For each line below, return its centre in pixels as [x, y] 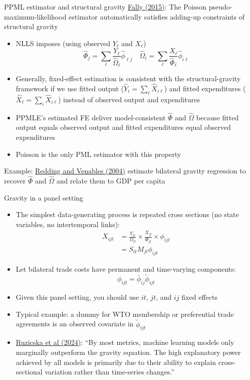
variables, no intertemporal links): [68, 224]
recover [15, 180]
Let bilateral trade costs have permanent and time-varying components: [126, 268]
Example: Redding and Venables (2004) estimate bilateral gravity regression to [125, 171]
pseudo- [220, 7]
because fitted [217, 117]
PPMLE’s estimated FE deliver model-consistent [91, 117]
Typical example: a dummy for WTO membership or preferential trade [125, 314]
